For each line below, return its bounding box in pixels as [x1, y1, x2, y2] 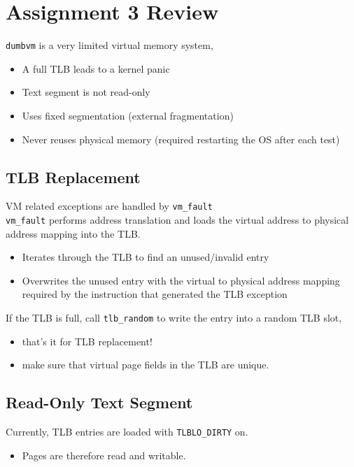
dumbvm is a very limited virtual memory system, [6, 38, 213, 52]
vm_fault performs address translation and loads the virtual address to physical [6, 213, 349, 227]
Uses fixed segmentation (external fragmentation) [22, 108, 234, 122]
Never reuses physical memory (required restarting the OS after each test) [22, 131, 340, 146]
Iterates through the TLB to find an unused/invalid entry [22, 250, 269, 264]
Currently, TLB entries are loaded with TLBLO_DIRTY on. [6, 424, 248, 439]
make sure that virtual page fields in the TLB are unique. [22, 357, 269, 372]
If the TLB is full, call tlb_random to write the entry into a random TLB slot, [6, 310, 342, 325]
